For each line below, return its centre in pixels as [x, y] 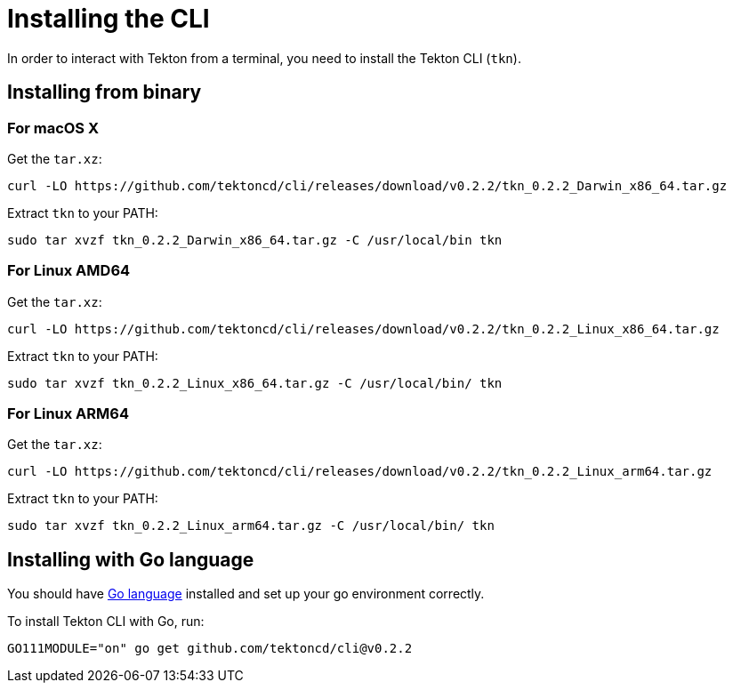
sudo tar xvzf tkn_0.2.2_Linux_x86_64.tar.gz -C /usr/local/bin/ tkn [255, 383]
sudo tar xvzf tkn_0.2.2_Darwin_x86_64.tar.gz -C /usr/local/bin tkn [255, 240]
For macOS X [53, 128]
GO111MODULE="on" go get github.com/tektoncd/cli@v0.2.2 [210, 649]
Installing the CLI [109, 19]
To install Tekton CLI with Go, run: [106, 622]
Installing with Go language [131, 559]
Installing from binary [105, 92]
